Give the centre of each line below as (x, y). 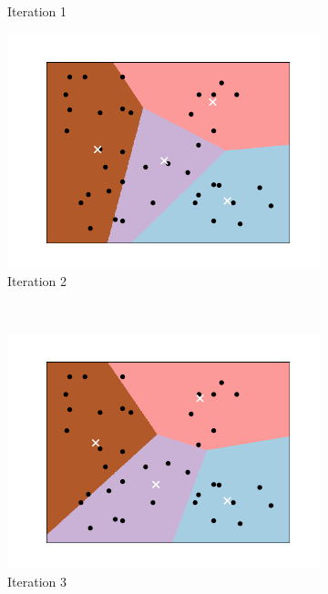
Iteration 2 (37, 281)
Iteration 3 (37, 581)
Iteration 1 (37, 11)
